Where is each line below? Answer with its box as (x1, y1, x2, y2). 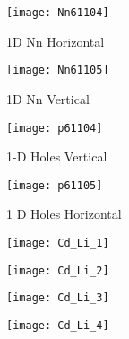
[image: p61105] (6, 178, 103, 192)
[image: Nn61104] (6, 6, 109, 19)
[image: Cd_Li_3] (6, 291, 109, 305)
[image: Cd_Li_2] (6, 264, 109, 277)
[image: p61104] (6, 121, 103, 135)
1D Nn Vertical (6, 89, 90, 108)
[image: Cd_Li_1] (6, 237, 109, 249)
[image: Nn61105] (6, 64, 109, 77)
